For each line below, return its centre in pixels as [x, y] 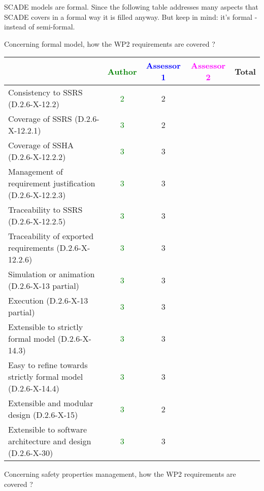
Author [122, 71]
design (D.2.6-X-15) [43, 415]
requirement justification [52, 183]
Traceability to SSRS [45, 210]
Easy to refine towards [48, 365]
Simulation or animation [52, 274]
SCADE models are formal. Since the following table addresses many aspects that [131, 7]
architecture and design [50, 441]
